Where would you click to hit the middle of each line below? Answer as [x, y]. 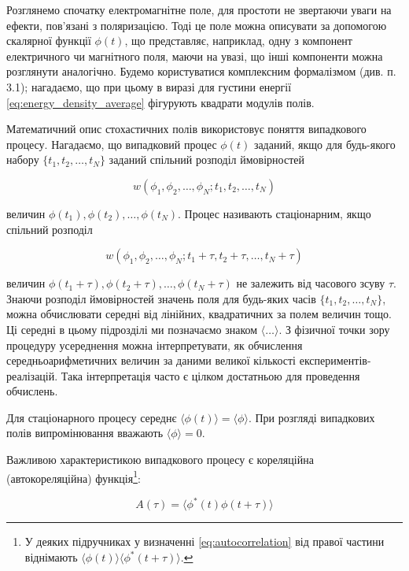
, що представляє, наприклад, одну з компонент [238, 41]
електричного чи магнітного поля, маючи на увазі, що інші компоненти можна [195, 56]
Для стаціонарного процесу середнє [92, 417]
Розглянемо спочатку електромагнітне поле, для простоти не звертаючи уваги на [199, 9]
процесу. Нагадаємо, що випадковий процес [112, 144]
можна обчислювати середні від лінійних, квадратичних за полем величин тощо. [199, 314]
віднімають [51, 557]
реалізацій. [32, 375]
